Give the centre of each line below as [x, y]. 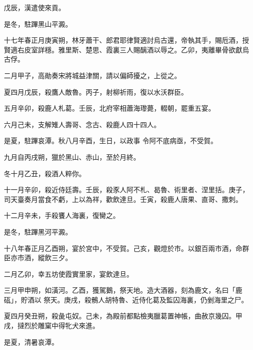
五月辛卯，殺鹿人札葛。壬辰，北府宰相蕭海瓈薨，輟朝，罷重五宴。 [109, 108]
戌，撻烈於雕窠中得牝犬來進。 [52, 325]
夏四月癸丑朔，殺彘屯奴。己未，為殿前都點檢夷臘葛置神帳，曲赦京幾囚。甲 [123, 316]
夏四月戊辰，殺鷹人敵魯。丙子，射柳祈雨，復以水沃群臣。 [96, 92]
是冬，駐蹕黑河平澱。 [38, 231]
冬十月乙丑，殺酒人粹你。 [45, 173]
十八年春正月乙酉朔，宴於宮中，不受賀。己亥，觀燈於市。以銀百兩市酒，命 [123, 248]
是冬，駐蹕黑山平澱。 [38, 24]
